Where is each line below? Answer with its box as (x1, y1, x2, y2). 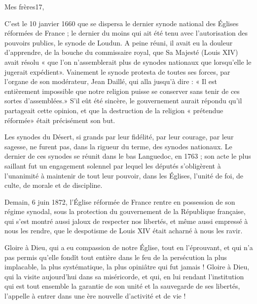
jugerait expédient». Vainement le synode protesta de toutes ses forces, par (4, 66, 230, 77)
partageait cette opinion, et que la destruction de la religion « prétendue (4, 105, 223, 115)
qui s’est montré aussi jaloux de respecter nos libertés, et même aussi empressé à (4, 216, 248, 226)
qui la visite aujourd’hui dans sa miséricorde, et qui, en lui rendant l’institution (4, 271, 244, 281)
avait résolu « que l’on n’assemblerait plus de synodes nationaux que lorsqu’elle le (4, 56, 252, 67)
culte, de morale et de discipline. (4, 180, 103, 190)
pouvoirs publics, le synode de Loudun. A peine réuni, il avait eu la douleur (4, 37, 233, 47)
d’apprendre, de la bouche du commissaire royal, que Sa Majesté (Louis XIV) (4, 47, 238, 57)
